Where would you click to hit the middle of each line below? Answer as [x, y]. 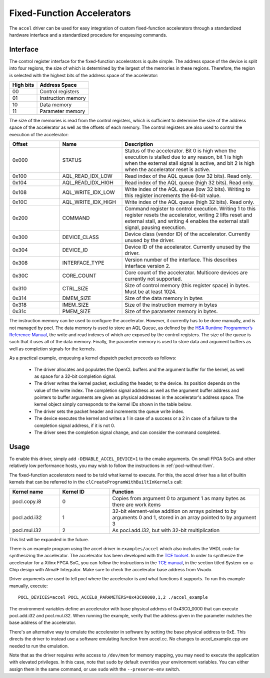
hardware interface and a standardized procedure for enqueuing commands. [88, 35]
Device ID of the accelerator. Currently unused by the [187, 247]
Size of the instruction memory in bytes [171, 305]
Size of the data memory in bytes [164, 298]
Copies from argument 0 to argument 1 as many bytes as [179, 498]
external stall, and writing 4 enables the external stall [187, 221]
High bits [23, 85]
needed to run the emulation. [39, 646]
